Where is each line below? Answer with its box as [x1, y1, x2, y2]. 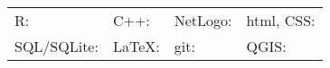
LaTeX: [112, 36, 160, 56]
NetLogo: [174, 10, 232, 30]
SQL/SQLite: [14, 36, 99, 56]
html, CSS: [246, 10, 316, 30]
